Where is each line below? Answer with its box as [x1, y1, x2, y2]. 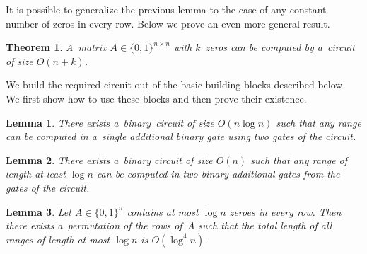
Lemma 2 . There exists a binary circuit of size [6, 152, 213, 167]
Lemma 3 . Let [6, 204, 71, 219]
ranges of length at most [6, 231, 110, 246]
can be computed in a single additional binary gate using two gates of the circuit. [6, 129, 356, 144]
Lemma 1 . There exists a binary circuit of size [6, 115, 214, 129]
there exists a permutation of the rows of [6, 218, 182, 233]
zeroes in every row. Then [229, 204, 342, 219]
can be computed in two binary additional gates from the [96, 166, 340, 181]
